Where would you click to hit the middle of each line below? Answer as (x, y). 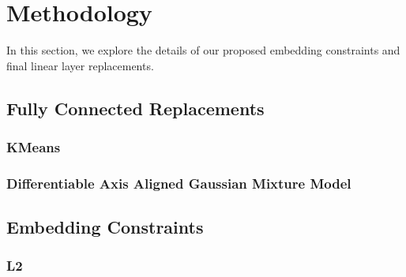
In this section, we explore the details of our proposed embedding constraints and (203, 50)
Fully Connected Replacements (135, 108)
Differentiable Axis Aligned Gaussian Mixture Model (179, 183)
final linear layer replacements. (80, 65)
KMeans (34, 147)
